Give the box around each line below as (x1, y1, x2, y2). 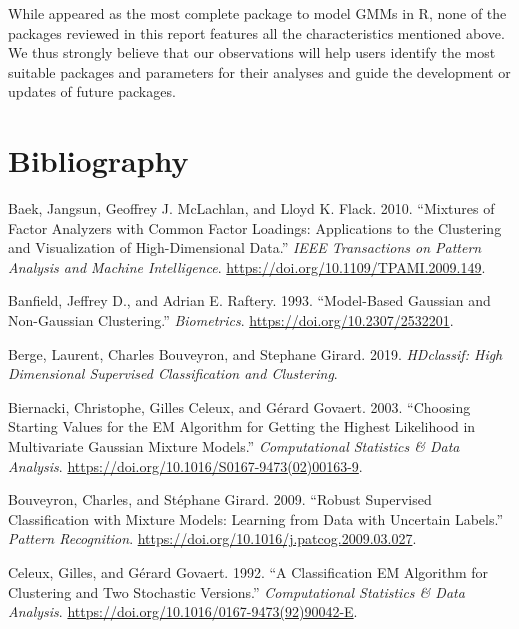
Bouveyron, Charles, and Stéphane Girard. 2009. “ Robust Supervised (8, 489, 432, 510)
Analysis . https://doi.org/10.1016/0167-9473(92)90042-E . (8, 601, 358, 622)
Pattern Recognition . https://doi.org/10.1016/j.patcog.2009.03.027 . (8, 528, 417, 549)
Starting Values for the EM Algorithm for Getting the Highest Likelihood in (8, 416, 476, 437)
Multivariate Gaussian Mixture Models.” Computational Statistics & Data (8, 436, 460, 457)
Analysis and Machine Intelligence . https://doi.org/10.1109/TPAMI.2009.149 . (8, 256, 486, 277)
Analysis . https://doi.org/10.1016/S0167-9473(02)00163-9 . (8, 455, 363, 476)
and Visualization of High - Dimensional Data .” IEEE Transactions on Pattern (8, 237, 482, 258)
